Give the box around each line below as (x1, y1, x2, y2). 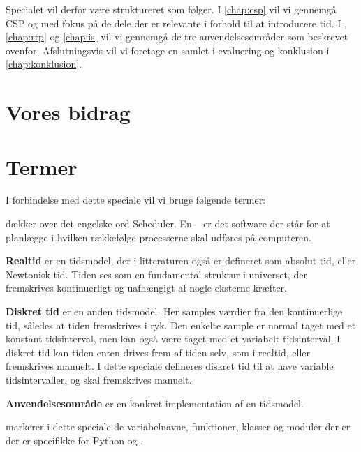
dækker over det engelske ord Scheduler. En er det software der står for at (6, 216, 330, 231)
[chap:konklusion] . (6, 56, 82, 71)
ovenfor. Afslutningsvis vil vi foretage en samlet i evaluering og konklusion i (6, 43, 330, 57)
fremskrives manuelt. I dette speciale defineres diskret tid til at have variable (6, 359, 334, 373)
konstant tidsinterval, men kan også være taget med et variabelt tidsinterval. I (6, 331, 341, 346)
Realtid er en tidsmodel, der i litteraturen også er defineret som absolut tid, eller (6, 253, 356, 268)
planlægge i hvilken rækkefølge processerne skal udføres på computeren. (6, 229, 312, 244)
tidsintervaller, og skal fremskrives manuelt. (6, 372, 192, 386)
